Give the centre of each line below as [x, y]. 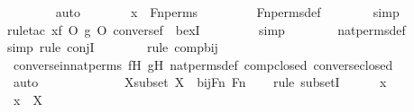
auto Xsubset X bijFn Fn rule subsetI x [200, 82]
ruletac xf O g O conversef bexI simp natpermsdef [207, 29]
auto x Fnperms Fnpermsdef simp [227, 12]
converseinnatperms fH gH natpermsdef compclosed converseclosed [203, 64]
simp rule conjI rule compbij [113, 47]
